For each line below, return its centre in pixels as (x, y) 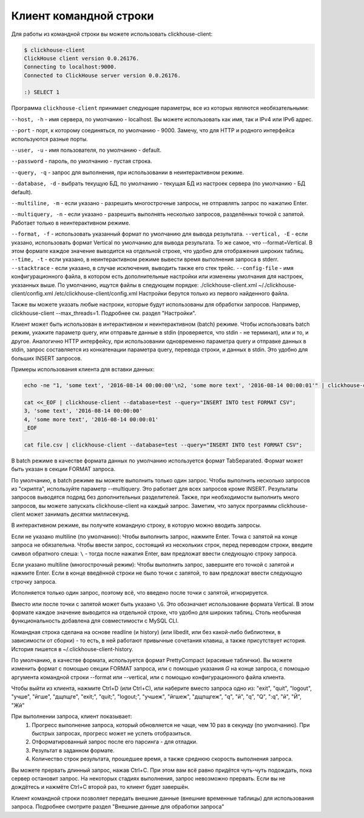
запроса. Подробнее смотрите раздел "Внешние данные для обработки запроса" (118, 806)
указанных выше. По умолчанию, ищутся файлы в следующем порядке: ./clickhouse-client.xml (134, 285)
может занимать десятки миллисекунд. (78, 514)
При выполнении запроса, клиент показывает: (72, 717)
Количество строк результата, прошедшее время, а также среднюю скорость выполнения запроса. (163, 759)
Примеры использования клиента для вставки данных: (83, 370)
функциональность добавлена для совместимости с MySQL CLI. (95, 621)
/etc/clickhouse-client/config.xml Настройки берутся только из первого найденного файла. (172, 293)
